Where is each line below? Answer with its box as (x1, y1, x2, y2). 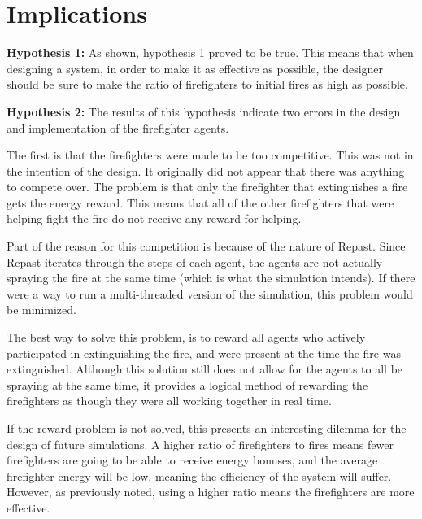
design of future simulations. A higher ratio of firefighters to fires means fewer (7, 435, 394, 452)
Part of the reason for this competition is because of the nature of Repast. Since (7, 238, 406, 255)
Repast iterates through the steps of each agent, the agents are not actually (7, 253, 383, 270)
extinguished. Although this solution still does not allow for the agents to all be (7, 360, 403, 377)
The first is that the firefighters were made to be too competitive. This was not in (7, 146, 414, 164)
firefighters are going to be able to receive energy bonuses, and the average (7, 451, 378, 469)
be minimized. (7, 301, 76, 318)
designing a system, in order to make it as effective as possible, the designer (7, 59, 384, 76)
